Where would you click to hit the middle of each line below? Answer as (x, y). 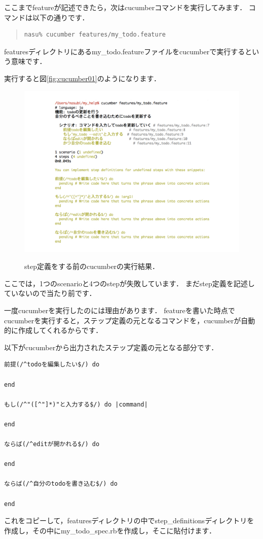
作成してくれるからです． (60, 330)
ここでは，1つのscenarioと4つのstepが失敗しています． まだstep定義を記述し (129, 283)
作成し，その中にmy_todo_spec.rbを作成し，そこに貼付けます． (110, 530)
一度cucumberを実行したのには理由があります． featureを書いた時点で (120, 310)
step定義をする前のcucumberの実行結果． (92, 266)
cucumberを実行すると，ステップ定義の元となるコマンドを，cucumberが (123, 320)
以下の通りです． (61, 17)
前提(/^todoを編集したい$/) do (52, 365)
